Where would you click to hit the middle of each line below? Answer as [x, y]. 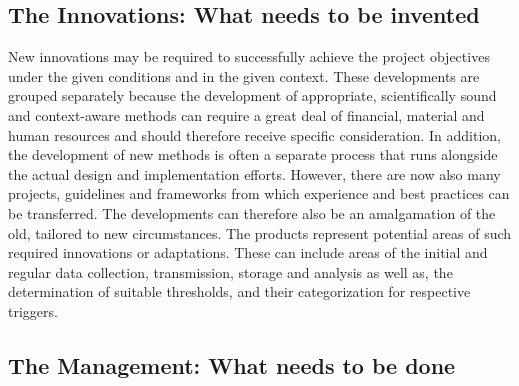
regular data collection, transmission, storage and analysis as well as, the [230, 271]
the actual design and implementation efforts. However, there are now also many [254, 173]
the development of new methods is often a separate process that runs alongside [253, 154]
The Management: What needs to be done [232, 364]
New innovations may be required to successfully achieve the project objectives [249, 56]
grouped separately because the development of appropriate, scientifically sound [252, 95]
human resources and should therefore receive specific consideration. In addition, [254, 134]
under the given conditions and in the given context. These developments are [244, 75]
